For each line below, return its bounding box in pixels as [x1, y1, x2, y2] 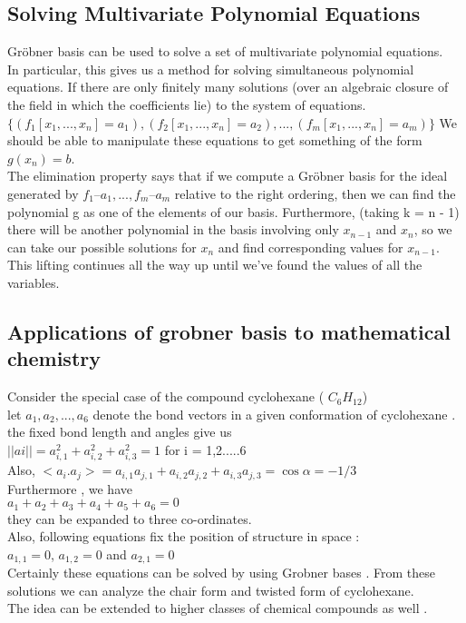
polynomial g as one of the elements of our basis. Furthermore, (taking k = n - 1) [7, 202, 460, 221]
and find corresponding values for [218, 237, 403, 256]
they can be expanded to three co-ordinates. [7, 509, 252, 528]
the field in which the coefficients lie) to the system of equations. [7, 94, 366, 114]
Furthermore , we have [7, 479, 132, 498]
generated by [7, 183, 79, 203]
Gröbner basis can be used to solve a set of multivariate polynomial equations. [7, 42, 443, 61]
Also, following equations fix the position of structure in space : [7, 527, 360, 546]
